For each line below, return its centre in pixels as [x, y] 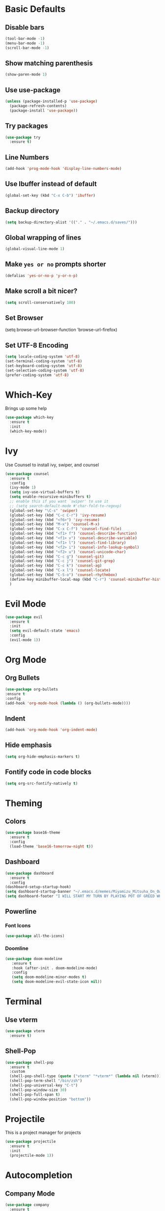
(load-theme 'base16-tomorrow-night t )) [51, 847]
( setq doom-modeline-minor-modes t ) [49, 977]
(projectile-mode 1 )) [32, 1156]
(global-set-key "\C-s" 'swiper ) [44, 510]
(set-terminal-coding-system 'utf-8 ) [44, 361]
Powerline [21, 911]
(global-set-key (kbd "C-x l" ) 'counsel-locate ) [60, 570]
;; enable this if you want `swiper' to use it [59, 502]
